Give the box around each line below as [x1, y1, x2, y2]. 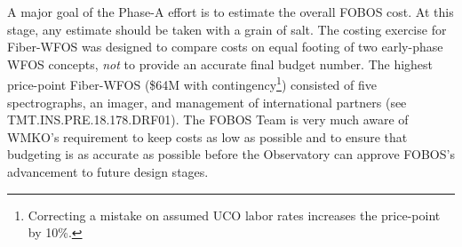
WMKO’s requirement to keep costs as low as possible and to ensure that [7, 127, 408, 146]
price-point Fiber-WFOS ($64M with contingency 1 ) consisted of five [7, 73, 377, 94]
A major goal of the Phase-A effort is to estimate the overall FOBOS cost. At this [7, 3, 454, 20]
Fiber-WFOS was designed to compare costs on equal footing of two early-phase [7, 37, 443, 56]
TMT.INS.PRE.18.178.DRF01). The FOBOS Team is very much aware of [7, 110, 409, 129]
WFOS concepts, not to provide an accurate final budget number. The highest [7, 54, 434, 73]
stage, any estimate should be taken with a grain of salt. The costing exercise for [7, 20, 447, 38]
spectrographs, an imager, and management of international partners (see [7, 92, 407, 111]
